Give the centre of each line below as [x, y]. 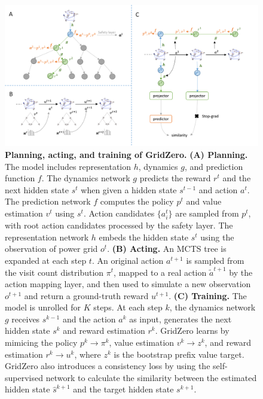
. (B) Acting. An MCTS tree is [167, 249]
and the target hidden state [123, 389]
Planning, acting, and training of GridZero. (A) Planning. [126, 155]
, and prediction [214, 166]
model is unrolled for [43, 307]
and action [218, 189]
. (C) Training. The [208, 295]
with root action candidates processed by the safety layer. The [119, 225]
